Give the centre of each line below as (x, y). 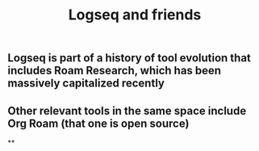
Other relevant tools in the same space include (127, 111)
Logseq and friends (135, 15)
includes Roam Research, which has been (115, 71)
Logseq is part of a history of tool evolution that (129, 58)
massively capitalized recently (86, 84)
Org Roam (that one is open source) (98, 123)
